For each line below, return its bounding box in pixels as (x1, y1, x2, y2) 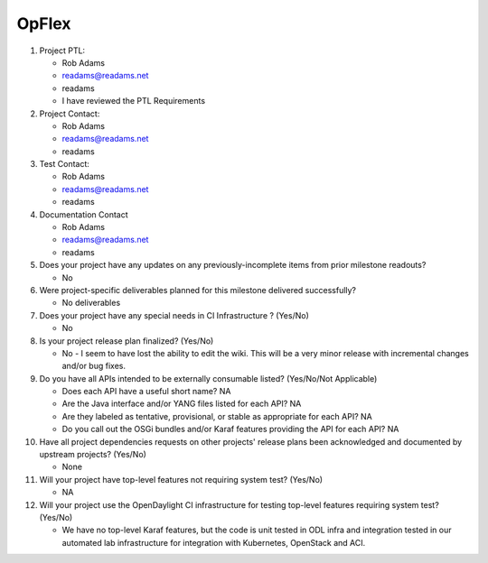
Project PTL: (39, 45, 86, 56)
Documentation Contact (39, 208, 128, 220)
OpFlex (16, 14, 71, 33)
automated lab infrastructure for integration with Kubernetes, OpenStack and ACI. (61, 537, 366, 548)
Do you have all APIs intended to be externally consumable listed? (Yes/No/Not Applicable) (39, 373, 378, 383)
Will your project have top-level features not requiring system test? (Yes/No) (39, 474, 324, 485)
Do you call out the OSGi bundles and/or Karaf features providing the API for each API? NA (61, 424, 399, 435)
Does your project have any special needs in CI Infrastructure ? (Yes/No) (39, 309, 309, 320)
